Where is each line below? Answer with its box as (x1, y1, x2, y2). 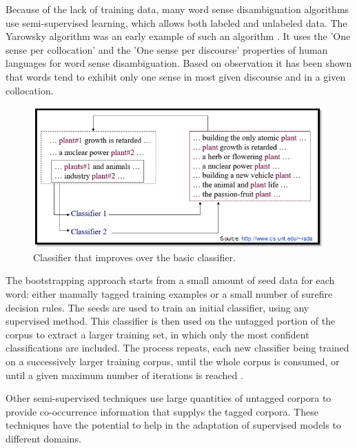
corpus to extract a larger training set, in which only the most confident (6, 327, 309, 341)
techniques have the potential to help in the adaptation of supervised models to (6, 418, 341, 432)
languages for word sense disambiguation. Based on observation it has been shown (6, 56, 352, 70)
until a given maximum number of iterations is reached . (6, 367, 243, 382)
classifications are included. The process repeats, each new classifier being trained (6, 340, 349, 355)
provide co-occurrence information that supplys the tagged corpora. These (6, 404, 318, 418)
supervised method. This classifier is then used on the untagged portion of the (6, 314, 336, 328)
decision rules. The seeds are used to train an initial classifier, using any (6, 300, 309, 314)
